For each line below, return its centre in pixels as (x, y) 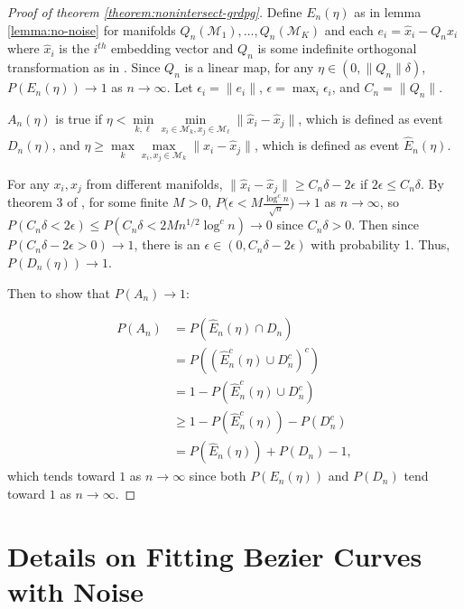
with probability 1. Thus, (380, 244)
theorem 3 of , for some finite (88, 202)
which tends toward (61, 476)
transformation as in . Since (84, 67)
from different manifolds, (154, 183)
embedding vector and (172, 48)
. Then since (385, 225)
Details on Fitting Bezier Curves (215, 555)
